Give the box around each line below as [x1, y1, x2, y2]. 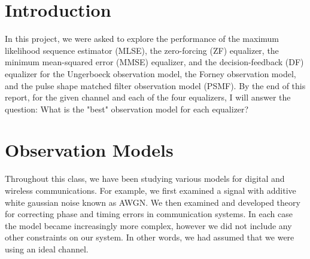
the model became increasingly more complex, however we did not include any [5, 219, 292, 231]
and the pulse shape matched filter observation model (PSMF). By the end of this [5, 79, 306, 92]
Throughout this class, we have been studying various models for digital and [5, 172, 285, 185]
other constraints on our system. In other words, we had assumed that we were [5, 231, 294, 243]
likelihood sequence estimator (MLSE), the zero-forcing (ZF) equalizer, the [5, 44, 279, 56]
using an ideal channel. [5, 242, 89, 255]
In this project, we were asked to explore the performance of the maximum [5, 32, 279, 45]
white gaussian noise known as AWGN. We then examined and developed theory [5, 196, 300, 208]
